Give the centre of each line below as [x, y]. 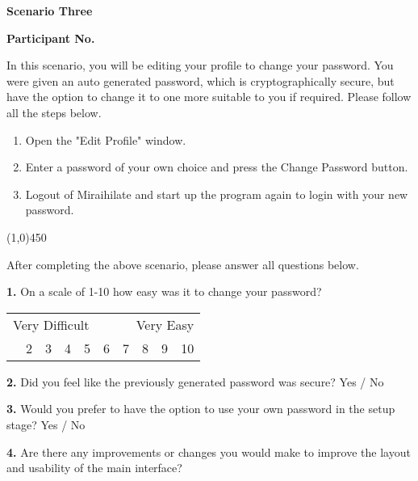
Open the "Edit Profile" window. [106, 139]
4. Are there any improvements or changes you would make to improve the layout [209, 451]
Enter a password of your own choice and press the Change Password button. [217, 167]
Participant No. [51, 38]
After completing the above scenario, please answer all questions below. [183, 264]
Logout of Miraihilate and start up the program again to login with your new [217, 194]
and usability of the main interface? [94, 468]
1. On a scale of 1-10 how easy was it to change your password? [164, 291]
